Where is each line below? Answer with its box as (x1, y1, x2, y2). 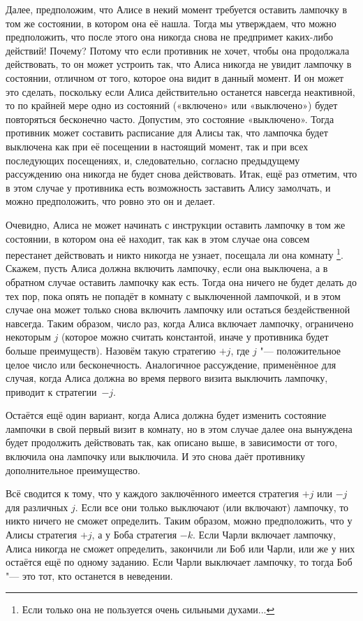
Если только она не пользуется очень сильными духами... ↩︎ (22, 602, 275, 617)
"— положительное (260, 343, 341, 357)
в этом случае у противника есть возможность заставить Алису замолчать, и (6, 180, 331, 194)
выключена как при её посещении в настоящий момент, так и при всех (6, 138, 309, 153)
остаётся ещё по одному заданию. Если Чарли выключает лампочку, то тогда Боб (6, 555, 353, 569)
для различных (6, 499, 68, 514)
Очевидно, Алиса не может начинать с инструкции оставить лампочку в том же (6, 217, 346, 231)
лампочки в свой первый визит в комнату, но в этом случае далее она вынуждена (6, 421, 353, 436)
